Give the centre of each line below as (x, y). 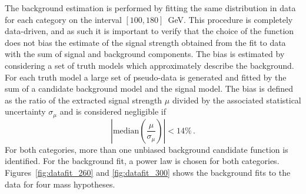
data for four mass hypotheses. (60, 184)
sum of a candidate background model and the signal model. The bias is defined (149, 88)
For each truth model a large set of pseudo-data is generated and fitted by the (146, 77)
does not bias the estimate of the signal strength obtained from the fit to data (145, 42)
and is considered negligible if (113, 111)
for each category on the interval (63, 19)
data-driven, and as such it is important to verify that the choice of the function (149, 31)
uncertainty (25, 111)
